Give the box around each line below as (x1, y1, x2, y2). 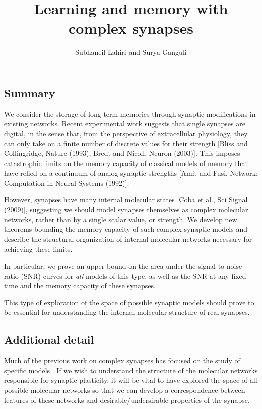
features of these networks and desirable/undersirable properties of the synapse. (4, 394, 250, 405)
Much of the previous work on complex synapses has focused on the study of (4, 355, 240, 366)
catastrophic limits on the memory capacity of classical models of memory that (4, 157, 248, 168)
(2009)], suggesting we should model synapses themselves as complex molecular (4, 204, 248, 215)
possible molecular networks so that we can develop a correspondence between (4, 384, 245, 395)
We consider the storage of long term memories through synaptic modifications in (4, 108, 256, 119)
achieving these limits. (4, 243, 73, 254)
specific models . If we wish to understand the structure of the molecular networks (4, 365, 258, 375)
